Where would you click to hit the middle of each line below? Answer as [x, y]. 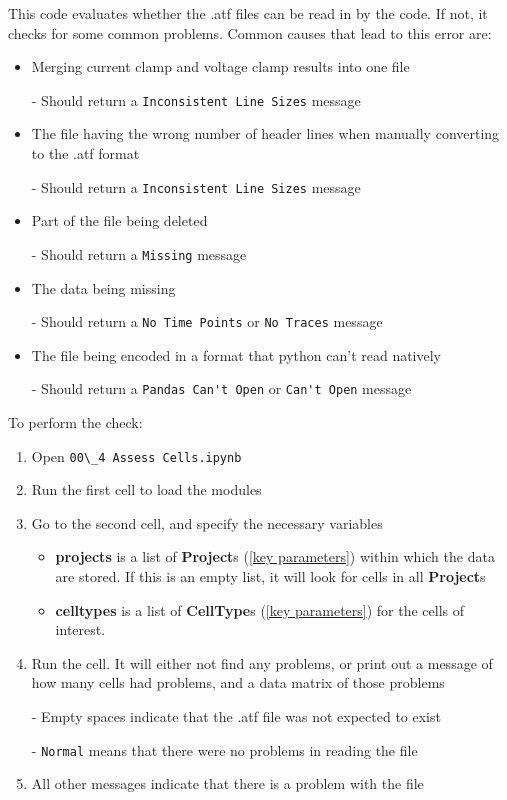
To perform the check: [75, 422]
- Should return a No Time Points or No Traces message [207, 321]
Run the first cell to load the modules [146, 489]
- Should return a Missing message [139, 253]
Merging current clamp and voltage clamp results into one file [220, 66]
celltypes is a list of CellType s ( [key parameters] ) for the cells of [260, 609]
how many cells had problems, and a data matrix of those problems [238, 682]
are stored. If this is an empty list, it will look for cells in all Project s [270, 576]
